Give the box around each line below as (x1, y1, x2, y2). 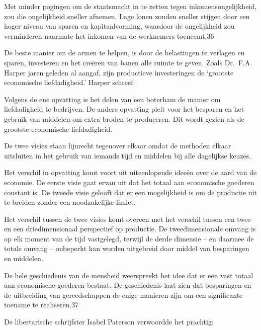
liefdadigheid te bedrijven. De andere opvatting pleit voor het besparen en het (4, 104, 244, 114)
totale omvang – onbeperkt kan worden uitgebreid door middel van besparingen (4, 243, 249, 254)
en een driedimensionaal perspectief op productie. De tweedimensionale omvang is (4, 223, 256, 234)
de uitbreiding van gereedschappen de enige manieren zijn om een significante (4, 289, 243, 300)
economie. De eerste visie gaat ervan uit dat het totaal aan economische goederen (4, 177, 254, 187)
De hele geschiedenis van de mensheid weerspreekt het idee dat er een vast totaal (4, 270, 253, 280)
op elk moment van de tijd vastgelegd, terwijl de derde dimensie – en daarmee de (4, 233, 254, 243)
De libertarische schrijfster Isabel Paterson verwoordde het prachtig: (4, 316, 214, 327)
